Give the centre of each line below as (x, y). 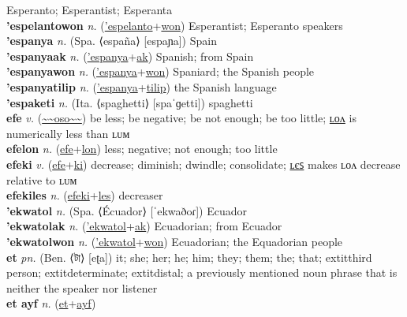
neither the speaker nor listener (82, 287)
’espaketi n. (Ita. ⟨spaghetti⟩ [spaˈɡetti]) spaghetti (130, 102)
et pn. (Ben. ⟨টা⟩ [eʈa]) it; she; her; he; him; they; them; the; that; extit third (189, 257)
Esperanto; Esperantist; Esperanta (90, 9)
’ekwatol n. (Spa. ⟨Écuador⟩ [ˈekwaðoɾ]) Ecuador (127, 210)
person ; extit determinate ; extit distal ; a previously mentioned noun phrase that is (202, 272)
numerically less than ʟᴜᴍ (68, 133)
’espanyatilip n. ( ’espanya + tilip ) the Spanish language (142, 86)
